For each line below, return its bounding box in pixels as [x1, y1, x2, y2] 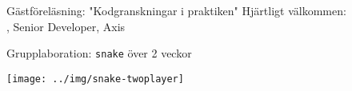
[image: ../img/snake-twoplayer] [6, 73, 184, 85]
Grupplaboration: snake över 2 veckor [6, 45, 192, 61]
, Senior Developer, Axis [6, 18, 126, 34]
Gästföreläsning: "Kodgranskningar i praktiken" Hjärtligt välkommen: [6, 2, 346, 18]
